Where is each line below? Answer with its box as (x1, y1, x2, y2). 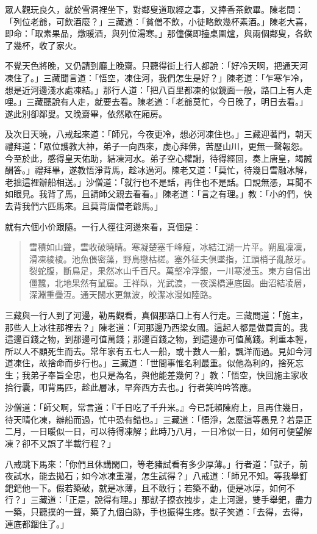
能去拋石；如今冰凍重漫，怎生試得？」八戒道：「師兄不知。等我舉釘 (38, 469, 308, 482)
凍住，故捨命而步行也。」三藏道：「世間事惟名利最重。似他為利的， (13, 356, 278, 369)
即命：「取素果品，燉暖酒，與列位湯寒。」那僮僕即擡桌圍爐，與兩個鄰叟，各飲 (5, 27, 312, 40)
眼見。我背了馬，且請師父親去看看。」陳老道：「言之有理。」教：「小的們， (13, 187, 304, 200)
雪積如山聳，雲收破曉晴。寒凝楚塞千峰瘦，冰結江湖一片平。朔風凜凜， (29, 240, 311, 253)
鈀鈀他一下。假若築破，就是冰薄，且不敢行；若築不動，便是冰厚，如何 (5, 481, 287, 494)
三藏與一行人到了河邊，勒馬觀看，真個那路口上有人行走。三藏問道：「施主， (5, 309, 308, 322)
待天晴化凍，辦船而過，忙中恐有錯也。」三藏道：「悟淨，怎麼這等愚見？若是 (5, 413, 304, 425)
